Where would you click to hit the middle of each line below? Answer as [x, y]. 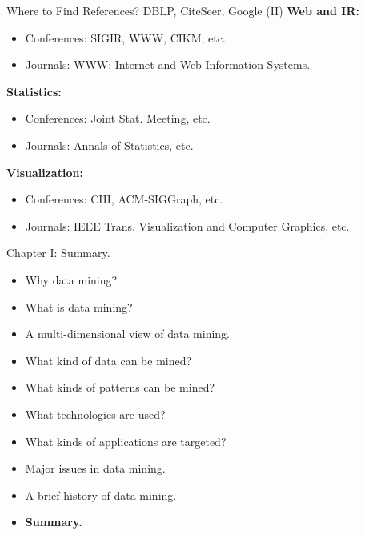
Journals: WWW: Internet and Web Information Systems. [168, 64]
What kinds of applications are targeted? [126, 441]
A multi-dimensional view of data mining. [128, 334]
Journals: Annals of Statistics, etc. [109, 145]
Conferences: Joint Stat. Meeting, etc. [118, 118]
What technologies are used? [95, 414]
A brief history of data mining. [101, 495]
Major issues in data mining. [95, 468]
